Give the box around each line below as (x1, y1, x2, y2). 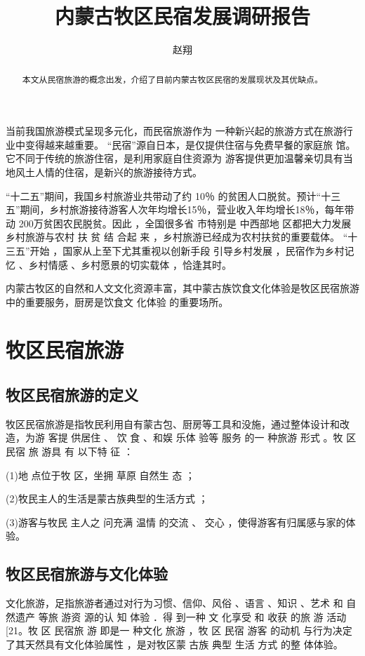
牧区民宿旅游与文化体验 (6, 563, 168, 584)
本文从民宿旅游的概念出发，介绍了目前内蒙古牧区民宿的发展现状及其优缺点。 (22, 73, 323, 85)
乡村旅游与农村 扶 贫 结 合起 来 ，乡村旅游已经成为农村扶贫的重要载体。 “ (6, 229, 348, 244)
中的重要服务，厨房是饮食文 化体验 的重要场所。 (6, 294, 229, 309)
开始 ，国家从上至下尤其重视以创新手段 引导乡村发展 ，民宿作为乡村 (29, 243, 345, 257)
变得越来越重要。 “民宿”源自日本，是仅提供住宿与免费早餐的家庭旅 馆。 (25, 137, 356, 152)
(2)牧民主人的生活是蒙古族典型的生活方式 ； (6, 491, 208, 506)
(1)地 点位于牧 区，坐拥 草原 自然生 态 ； (6, 467, 195, 482)
